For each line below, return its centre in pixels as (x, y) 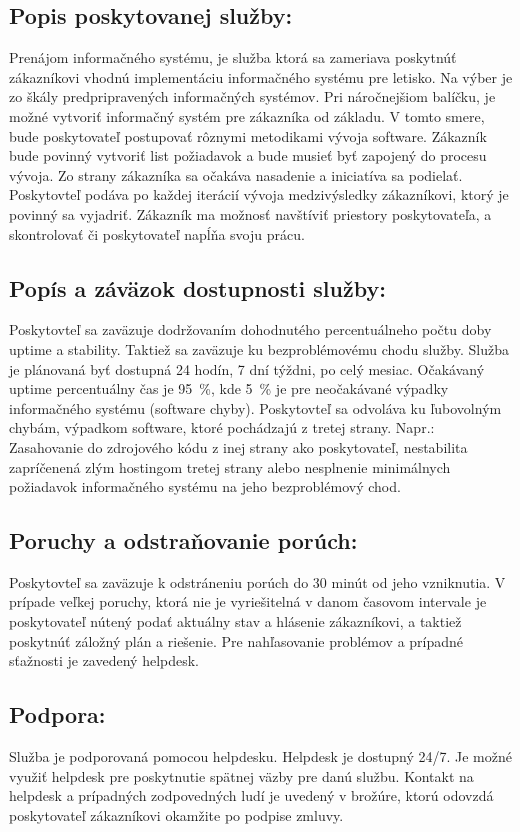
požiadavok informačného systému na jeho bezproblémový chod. (205, 486)
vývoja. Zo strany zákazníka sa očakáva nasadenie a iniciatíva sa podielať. (236, 174)
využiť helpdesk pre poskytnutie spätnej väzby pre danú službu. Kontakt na (241, 775)
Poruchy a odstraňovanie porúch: (183, 540)
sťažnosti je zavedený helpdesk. (104, 660)
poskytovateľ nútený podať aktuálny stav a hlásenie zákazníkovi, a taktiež (235, 621)
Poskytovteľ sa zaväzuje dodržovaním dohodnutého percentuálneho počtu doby (250, 329)
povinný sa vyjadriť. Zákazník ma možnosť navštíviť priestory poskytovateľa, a (250, 213)
